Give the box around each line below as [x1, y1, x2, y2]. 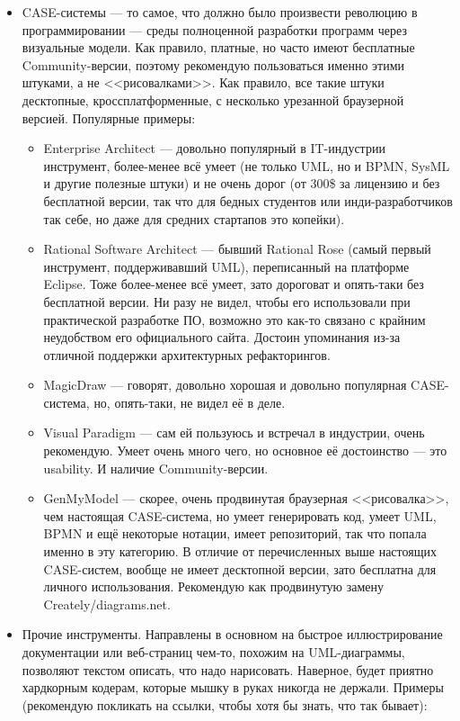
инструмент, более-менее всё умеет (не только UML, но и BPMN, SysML [43, 156, 450, 175]
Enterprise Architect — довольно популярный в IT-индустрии [43, 139, 385, 158]
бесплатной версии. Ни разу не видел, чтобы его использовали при [43, 292, 411, 311]
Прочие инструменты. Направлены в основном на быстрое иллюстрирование [22, 625, 443, 644]
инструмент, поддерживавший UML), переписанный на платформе [43, 257, 410, 275]
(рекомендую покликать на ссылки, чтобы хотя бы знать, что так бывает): [22, 695, 428, 714]
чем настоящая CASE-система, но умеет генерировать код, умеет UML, [43, 506, 437, 525]
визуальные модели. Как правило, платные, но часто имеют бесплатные [22, 38, 415, 57]
